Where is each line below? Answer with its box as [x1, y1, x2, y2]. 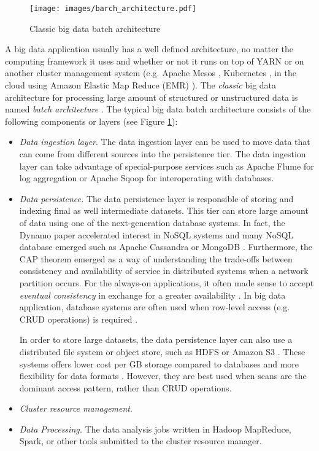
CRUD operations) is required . [19, 312, 138, 325]
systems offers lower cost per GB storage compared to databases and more [19, 357, 299, 370]
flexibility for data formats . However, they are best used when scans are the [19, 369, 307, 382]
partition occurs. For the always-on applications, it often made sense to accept [19, 276, 314, 289]
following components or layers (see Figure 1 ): [5, 114, 178, 127]
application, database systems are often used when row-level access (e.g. [19, 300, 290, 313]
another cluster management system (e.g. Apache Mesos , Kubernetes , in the [5, 66, 296, 79]
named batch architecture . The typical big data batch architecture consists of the [5, 103, 311, 116]
